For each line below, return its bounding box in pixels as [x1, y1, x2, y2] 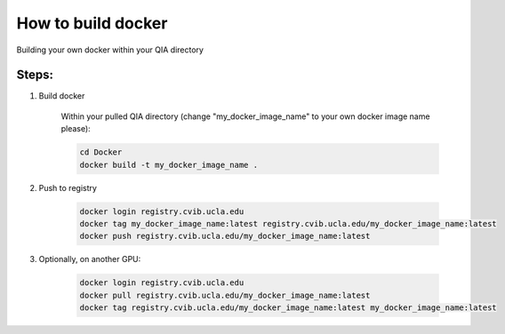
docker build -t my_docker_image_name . [79, 160, 258, 170]
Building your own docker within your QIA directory [16, 44, 204, 55]
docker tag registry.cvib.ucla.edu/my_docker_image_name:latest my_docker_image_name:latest [79, 303, 497, 313]
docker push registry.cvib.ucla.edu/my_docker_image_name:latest [79, 231, 371, 242]
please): [60, 123, 91, 134]
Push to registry [38, 182, 98, 193]
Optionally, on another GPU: [38, 254, 141, 265]
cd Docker [79, 147, 123, 157]
